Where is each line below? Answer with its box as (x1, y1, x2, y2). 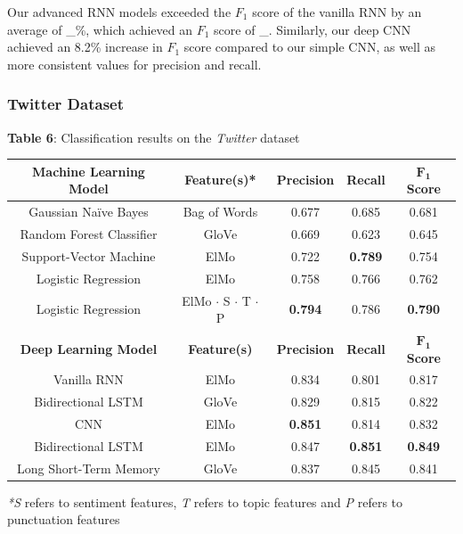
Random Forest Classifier (20, 224, 158, 242)
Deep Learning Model (20, 339, 158, 357)
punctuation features (7, 510, 120, 529)
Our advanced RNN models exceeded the (7, 3, 231, 21)
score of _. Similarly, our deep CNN (214, 20, 411, 38)
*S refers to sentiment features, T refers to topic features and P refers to (7, 492, 403, 511)
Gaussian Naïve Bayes (28, 202, 149, 221)
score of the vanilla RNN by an (252, 3, 422, 21)
